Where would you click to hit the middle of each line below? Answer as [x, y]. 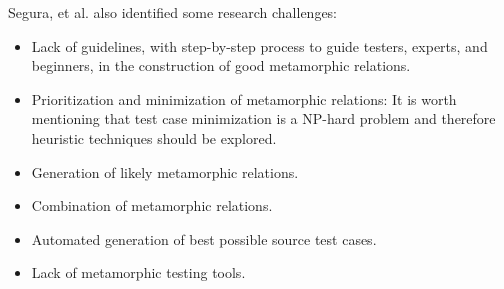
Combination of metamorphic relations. [152, 205]
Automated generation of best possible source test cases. [204, 238]
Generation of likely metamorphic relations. [165, 171]
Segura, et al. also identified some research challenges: [173, 12]
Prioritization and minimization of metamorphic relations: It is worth [244, 98]
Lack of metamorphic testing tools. [138, 272]
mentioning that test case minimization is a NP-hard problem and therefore [263, 118]
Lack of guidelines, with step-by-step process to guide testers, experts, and [259, 45]
